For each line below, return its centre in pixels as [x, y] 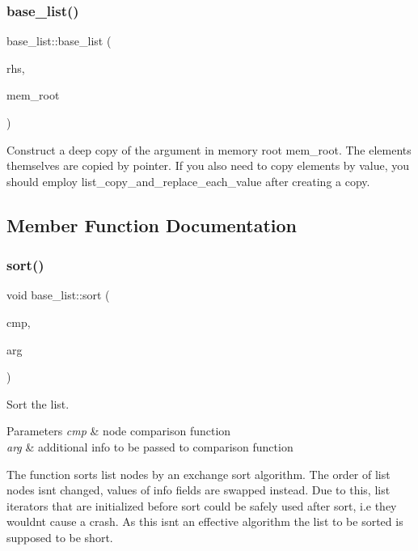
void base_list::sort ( [58, 295]
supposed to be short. [60, 537]
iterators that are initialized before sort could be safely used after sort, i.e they [202, 505]
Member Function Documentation [152, 225]
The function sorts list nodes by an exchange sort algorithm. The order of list [198, 474]
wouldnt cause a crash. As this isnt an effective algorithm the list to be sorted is [205, 521]
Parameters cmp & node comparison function [119, 431]
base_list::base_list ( [59, 41]
